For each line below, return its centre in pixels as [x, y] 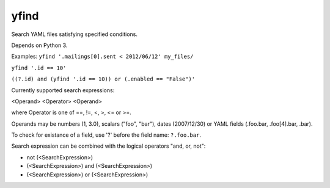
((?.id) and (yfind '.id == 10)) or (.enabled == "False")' [103, 79]
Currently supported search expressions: [63, 90]
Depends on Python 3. [39, 45]
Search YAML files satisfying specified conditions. [74, 34]
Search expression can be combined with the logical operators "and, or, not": [108, 146]
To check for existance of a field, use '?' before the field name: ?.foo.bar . [106, 135]
